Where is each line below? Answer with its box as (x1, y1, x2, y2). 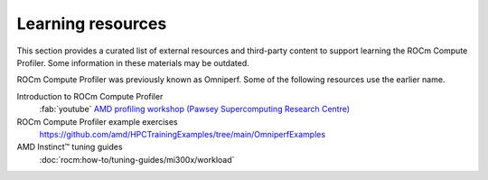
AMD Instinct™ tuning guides (16, 141, 123, 153)
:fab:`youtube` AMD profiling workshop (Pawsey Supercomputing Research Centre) (39, 104, 351, 115)
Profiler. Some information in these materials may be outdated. (16, 57, 249, 68)
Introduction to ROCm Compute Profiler (16, 90, 164, 101)
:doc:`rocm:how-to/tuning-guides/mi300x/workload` (39, 154, 235, 165)
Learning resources (16, 14, 167, 33)
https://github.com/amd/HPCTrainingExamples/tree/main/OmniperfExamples (39, 128, 325, 139)
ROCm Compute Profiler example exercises (16, 116, 178, 127)
